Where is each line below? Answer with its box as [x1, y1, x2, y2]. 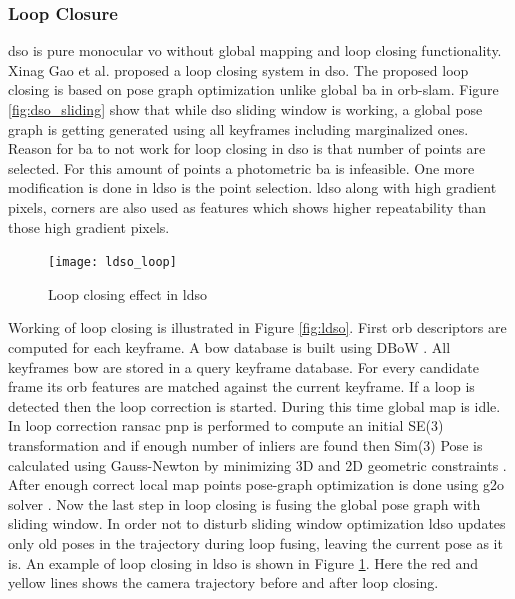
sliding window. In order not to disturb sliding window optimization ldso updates [8, 513, 506, 534]
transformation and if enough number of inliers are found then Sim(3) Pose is [8, 434, 483, 455]
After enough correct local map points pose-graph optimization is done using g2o [8, 474, 504, 495]
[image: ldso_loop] [48, 255, 177, 270]
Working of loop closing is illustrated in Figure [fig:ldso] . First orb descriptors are [8, 317, 507, 338]
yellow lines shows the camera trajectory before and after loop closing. [8, 572, 439, 593]
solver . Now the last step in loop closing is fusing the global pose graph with [8, 493, 481, 514]
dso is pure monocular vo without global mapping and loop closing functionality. [8, 40, 502, 61]
